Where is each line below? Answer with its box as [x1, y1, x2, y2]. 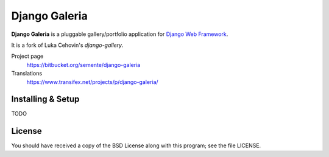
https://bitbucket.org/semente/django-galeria [26, 61, 141, 68]
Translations [11, 70, 43, 77]
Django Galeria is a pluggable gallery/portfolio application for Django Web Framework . [11, 30, 228, 38]
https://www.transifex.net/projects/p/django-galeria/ [26, 78, 158, 85]
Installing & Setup [11, 94, 80, 105]
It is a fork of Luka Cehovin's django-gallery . [11, 41, 124, 49]
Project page [11, 52, 44, 60]
